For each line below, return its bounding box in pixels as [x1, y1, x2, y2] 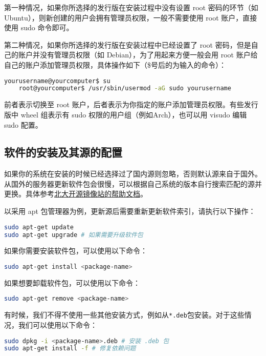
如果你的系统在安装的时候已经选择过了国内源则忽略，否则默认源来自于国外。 [4, 168, 262, 179]
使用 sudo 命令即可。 [4, 22, 74, 33]
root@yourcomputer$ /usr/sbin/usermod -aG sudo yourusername [18, 85, 231, 92]
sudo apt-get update [4, 223, 74, 231]
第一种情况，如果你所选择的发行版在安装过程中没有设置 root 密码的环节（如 [4, 2, 258, 12]
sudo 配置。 [4, 119, 42, 130]
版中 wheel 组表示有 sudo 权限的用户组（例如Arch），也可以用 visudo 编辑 [4, 109, 247, 120]
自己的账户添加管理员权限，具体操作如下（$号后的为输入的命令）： [4, 59, 226, 70]
